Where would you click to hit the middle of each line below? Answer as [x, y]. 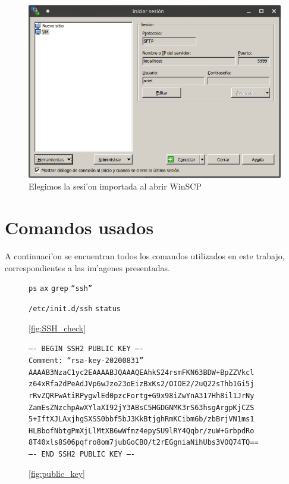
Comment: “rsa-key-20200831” [86, 360]
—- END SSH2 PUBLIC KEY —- [82, 454]
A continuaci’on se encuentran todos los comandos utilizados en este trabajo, [145, 256]
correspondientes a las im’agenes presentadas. [87, 267]
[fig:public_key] [57, 473]
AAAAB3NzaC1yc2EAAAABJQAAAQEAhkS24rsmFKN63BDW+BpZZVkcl [142, 372]
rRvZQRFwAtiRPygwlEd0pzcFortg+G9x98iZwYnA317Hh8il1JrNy [142, 395]
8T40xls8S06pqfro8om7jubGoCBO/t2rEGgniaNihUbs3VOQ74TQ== [144, 443]
